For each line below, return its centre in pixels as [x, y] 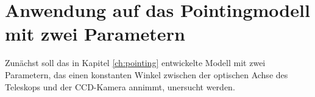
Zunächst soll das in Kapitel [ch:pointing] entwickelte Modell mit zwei [135, 63]
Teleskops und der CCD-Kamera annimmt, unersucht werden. [120, 86]
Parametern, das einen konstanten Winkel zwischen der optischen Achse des [147, 74]
